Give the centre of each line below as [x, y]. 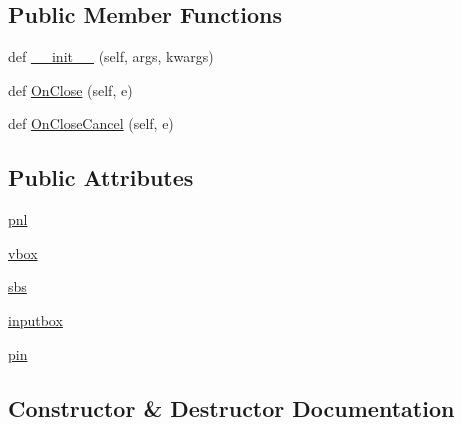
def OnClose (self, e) [70, 89]
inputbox [35, 319]
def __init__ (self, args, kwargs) [111, 56]
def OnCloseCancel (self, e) [91, 123]
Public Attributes [101, 177]
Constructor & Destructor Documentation [231, 407]
